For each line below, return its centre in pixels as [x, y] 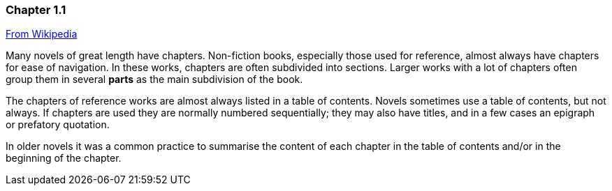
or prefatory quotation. [58, 125]
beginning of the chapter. [64, 158]
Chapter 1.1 [36, 10]
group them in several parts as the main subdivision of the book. [154, 79]
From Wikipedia [42, 34]
